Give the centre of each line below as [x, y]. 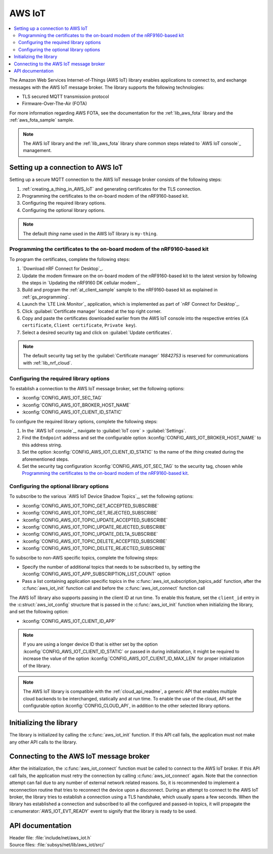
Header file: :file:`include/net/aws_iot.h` [51, 838]
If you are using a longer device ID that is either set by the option [90, 644]
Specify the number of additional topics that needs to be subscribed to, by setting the [111, 567]
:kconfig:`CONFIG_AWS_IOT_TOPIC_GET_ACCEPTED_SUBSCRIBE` [90, 506]
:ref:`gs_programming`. [46, 297]
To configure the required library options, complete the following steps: [83, 421]
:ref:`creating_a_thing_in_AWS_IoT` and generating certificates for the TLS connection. [112, 189]
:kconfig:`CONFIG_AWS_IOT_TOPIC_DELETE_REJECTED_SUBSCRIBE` [94, 548]
